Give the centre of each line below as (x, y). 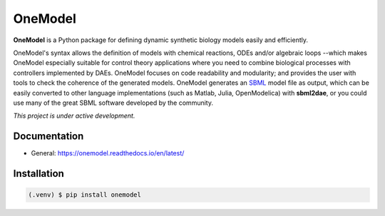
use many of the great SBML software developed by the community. (113, 103)
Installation (38, 174)
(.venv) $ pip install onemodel (85, 195)
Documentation (48, 137)
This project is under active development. (74, 116)
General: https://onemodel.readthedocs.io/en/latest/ (108, 153)
